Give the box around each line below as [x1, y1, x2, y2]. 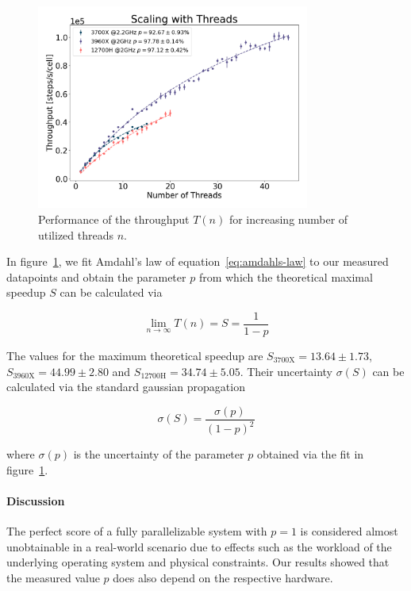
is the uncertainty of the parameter [73, 446, 244, 462]
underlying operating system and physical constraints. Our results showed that [6, 554, 390, 570]
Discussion [6, 492, 65, 508]
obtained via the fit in [256, 446, 364, 462]
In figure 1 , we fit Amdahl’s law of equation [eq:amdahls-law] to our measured [6, 253, 389, 270]
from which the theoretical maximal [198, 268, 373, 285]
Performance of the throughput [38, 210, 190, 227]
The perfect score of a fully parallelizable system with [6, 523, 267, 539]
